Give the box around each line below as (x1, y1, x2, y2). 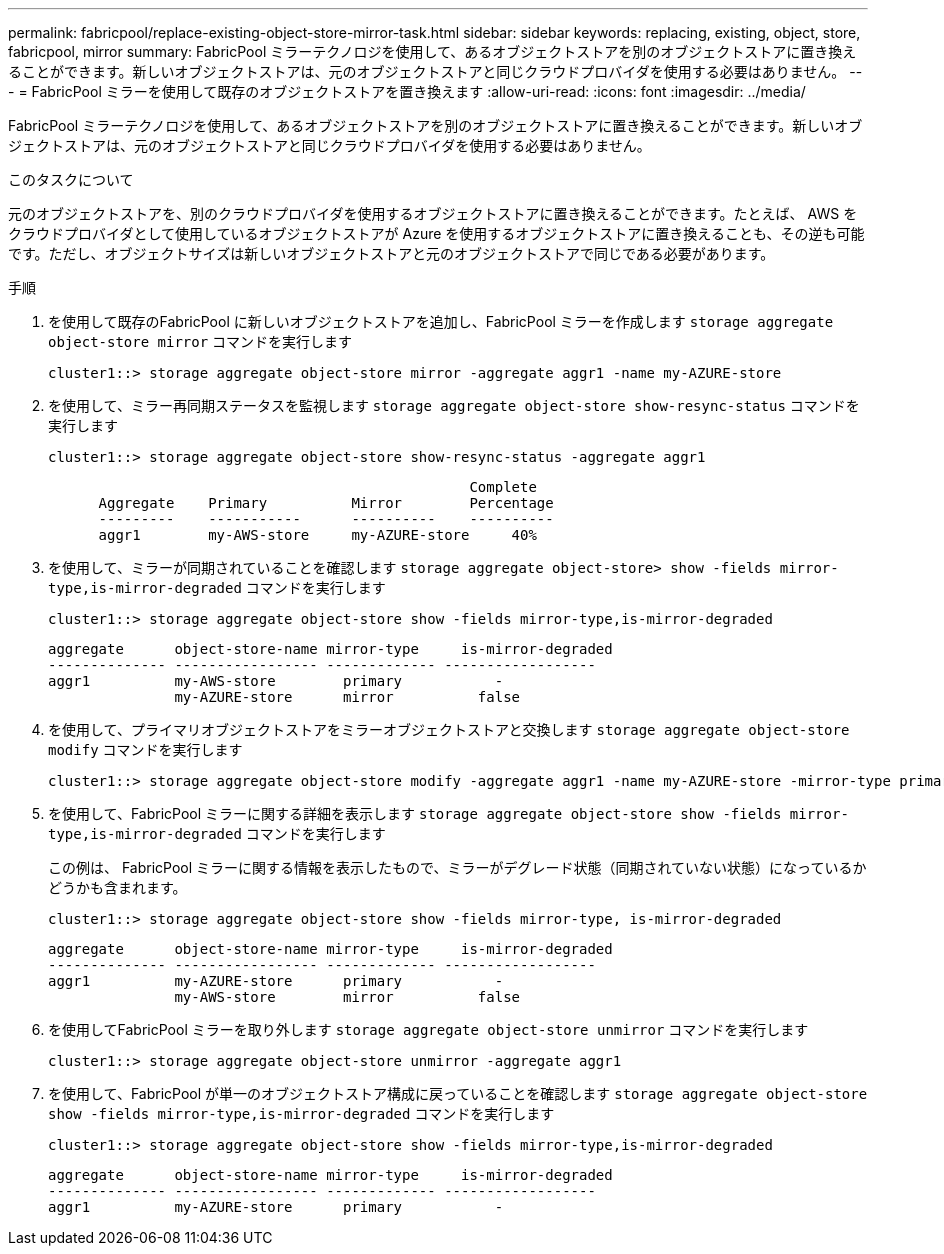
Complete (469, 479, 537, 495)
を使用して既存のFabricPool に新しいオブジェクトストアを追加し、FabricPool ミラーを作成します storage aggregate (48, 313, 834, 330)
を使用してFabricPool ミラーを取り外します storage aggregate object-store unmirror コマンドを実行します (48, 1021, 809, 1038)
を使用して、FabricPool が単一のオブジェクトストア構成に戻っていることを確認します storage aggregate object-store (48, 1085, 868, 1102)
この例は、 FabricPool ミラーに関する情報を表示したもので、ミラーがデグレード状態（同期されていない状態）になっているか (48, 859, 867, 876)
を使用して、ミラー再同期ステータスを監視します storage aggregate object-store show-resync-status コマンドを (48, 397, 860, 414)
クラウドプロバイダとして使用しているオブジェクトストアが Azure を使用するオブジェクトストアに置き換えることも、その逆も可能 (8, 225, 865, 242)
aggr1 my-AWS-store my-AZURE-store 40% (98, 527, 537, 543)
